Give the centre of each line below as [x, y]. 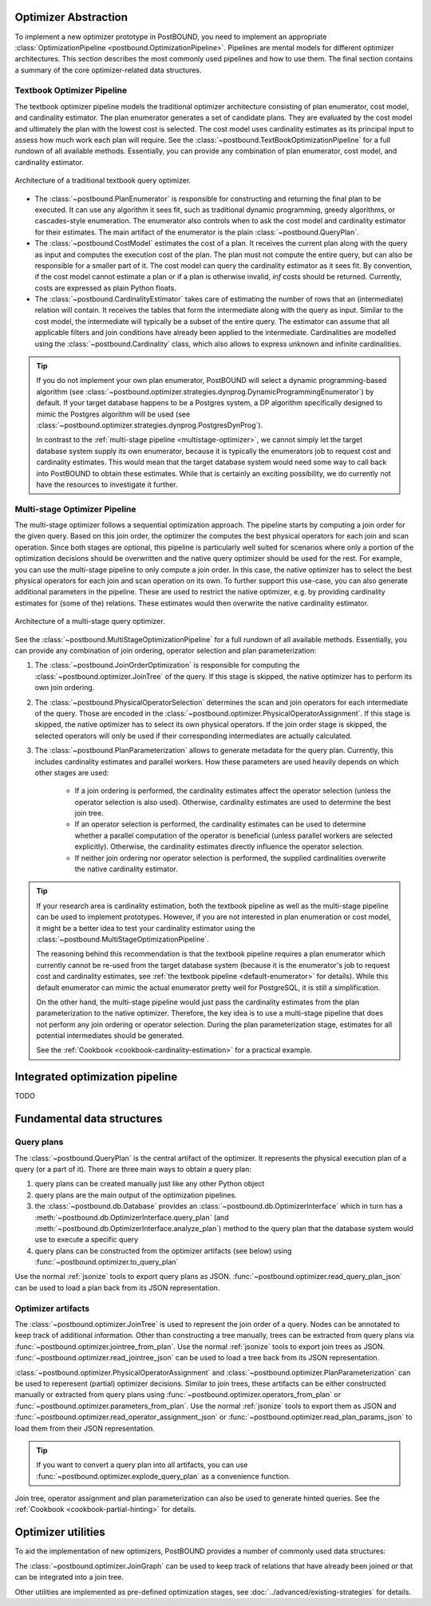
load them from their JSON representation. [85, 1428]
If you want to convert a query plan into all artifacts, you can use [142, 1465]
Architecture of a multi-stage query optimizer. [90, 621]
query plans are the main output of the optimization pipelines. [136, 1195]
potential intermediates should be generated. [110, 1036]
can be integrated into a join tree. [69, 1577]
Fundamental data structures [89, 1119]
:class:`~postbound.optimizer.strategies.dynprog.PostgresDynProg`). [150, 425]
